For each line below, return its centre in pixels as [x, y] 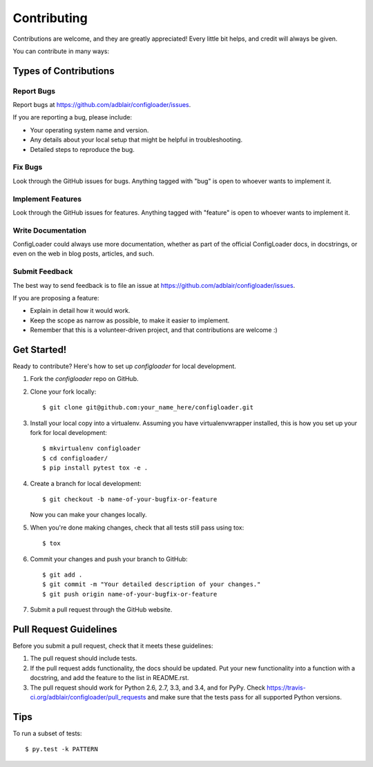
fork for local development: [68, 433]
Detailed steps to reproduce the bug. [82, 149]
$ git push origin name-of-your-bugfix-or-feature [130, 594]
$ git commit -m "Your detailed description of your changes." [152, 584]
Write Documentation [49, 230]
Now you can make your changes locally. [88, 515]
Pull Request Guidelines [65, 629]
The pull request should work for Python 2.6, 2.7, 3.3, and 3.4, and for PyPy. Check [148, 688]
